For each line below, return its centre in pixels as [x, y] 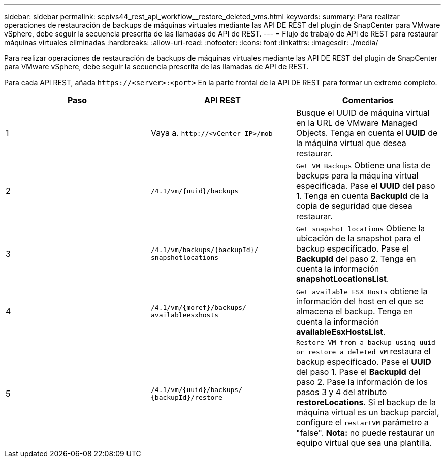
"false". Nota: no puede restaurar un [365, 433]
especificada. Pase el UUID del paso [365, 186]
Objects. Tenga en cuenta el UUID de [367, 133]
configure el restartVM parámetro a [362, 422]
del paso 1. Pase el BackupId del [358, 372]
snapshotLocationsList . [342, 279]
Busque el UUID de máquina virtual [363, 113]
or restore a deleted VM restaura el [363, 351]
